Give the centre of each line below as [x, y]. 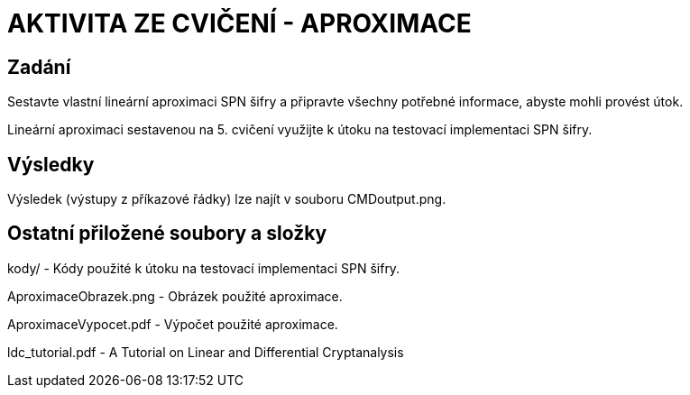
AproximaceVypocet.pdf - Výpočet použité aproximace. [173, 324]
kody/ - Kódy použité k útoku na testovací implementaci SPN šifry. [204, 268]
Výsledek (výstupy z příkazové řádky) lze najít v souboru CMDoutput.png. [227, 199]
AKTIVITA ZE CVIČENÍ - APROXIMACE [239, 23]
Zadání [39, 67]
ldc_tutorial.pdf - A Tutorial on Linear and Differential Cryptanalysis [206, 352]
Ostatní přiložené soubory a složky [167, 234]
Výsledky [51, 164]
